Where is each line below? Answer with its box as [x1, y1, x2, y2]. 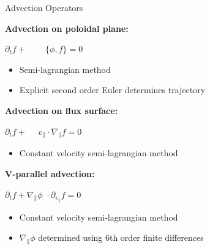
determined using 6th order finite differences [38, 231, 204, 244]
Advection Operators [5, 1, 83, 13]
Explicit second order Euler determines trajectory [19, 83, 206, 96]
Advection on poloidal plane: [5, 21, 129, 34]
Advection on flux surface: [5, 104, 118, 116]
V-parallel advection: [5, 167, 95, 180]
